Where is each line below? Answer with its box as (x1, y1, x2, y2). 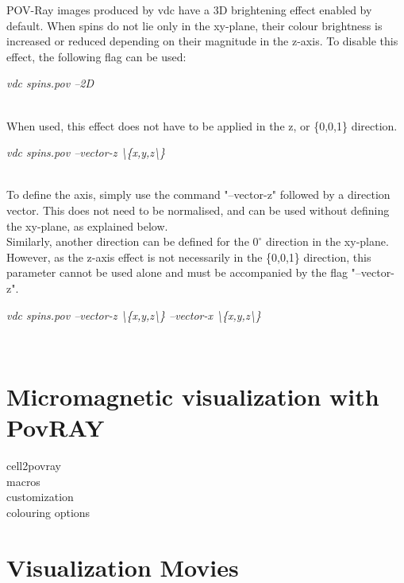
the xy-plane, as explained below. (6, 217, 168, 234)
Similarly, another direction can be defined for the (6, 233, 249, 250)
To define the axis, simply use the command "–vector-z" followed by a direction (6, 186, 391, 203)
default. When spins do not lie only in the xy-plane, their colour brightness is (6, 17, 383, 33)
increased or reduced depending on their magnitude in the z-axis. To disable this (6, 33, 398, 49)
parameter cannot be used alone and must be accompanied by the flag (6, 264, 348, 281)
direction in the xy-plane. (266, 233, 389, 250)
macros (6, 472, 40, 489)
